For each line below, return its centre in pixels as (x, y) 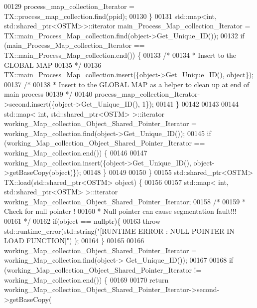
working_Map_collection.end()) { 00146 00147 (76, 152)
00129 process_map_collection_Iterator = (69, 6)
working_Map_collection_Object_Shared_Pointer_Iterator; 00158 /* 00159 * (125, 201)
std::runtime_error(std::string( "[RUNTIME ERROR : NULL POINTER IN (119, 231)
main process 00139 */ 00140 (48, 94)
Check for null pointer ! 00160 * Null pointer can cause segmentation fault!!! (120, 211)
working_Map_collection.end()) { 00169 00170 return (86, 279)
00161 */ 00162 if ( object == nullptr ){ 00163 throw (82, 221)
